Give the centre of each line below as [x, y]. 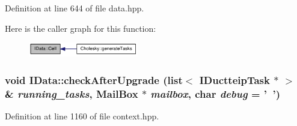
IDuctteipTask [234, 79]
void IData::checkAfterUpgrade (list [94, 79]
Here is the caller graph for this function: [81, 28]
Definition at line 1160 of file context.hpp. [82, 116]
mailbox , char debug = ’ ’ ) [215, 93]
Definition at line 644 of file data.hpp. [75, 8]
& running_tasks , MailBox [72, 93]
